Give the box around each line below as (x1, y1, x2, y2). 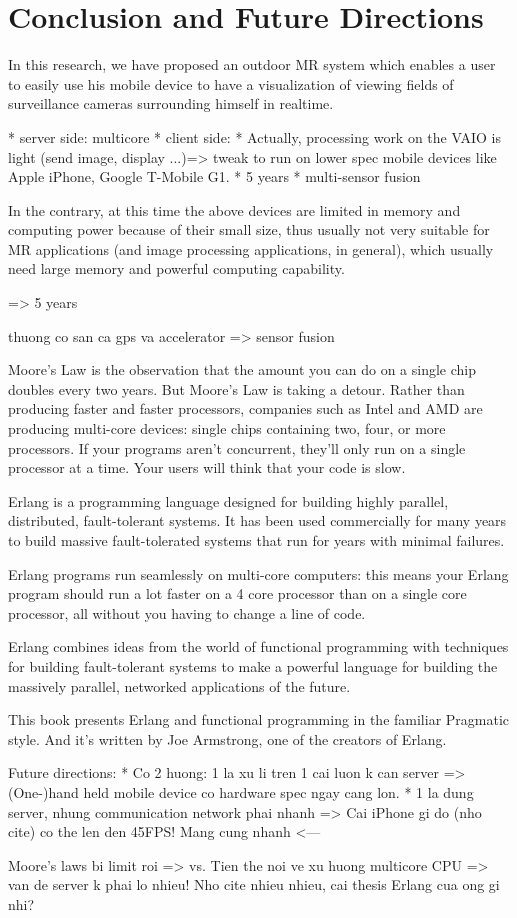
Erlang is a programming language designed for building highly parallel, (8, 490, 449, 511)
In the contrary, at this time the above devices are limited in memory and (8, 199, 461, 220)
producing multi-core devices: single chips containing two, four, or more (8, 418, 446, 439)
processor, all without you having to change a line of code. (8, 602, 366, 623)
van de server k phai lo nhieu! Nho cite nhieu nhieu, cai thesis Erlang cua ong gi (8, 874, 500, 895)
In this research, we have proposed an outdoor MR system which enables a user (8, 54, 496, 75)
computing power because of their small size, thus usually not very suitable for (8, 219, 490, 240)
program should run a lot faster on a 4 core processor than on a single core (8, 583, 467, 604)
